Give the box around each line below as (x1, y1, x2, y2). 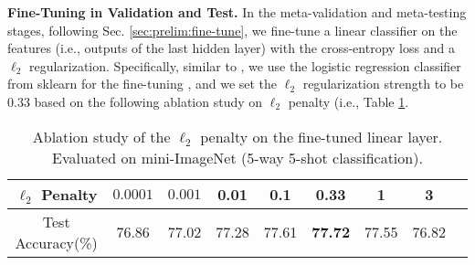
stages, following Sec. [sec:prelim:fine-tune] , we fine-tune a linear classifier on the (7, 20, 458, 39)
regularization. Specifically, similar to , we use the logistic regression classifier (28, 56, 461, 75)
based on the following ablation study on (34, 91, 263, 111)
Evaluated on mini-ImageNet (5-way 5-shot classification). (52, 146, 423, 168)
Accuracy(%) (15, 231, 98, 253)
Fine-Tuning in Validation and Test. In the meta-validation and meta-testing (7, 3, 467, 21)
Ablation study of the (32, 125, 171, 147)
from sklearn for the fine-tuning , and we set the (7, 74, 278, 93)
